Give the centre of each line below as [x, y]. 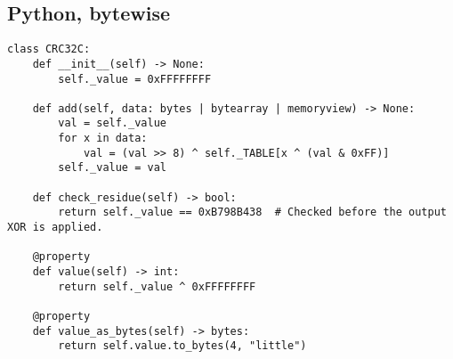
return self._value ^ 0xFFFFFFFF [157, 286]
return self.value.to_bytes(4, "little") [182, 346]
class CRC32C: [49, 49]
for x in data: [103, 139]
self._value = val [112, 168]
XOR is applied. [55, 228]
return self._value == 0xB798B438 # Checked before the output [252, 212]
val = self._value [112, 123]
